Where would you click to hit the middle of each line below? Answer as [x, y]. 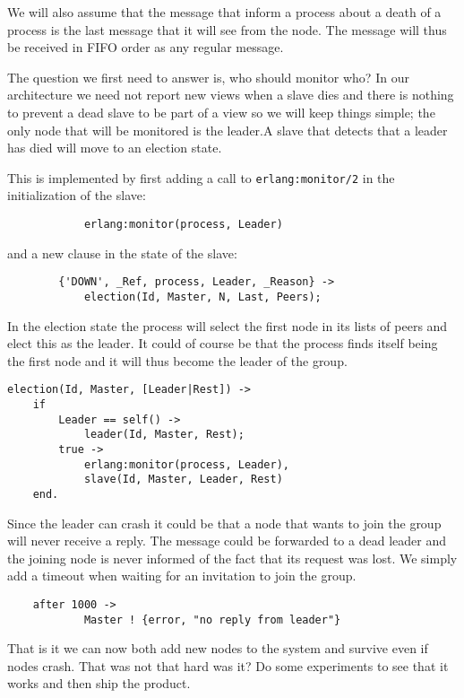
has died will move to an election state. [115, 148]
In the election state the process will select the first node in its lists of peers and [228, 325]
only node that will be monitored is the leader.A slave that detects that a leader [228, 130]
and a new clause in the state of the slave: [122, 253]
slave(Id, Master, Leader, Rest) [183, 480]
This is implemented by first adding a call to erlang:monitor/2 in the [201, 177]
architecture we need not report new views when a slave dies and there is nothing [231, 95]
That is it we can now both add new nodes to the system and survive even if [218, 648]
